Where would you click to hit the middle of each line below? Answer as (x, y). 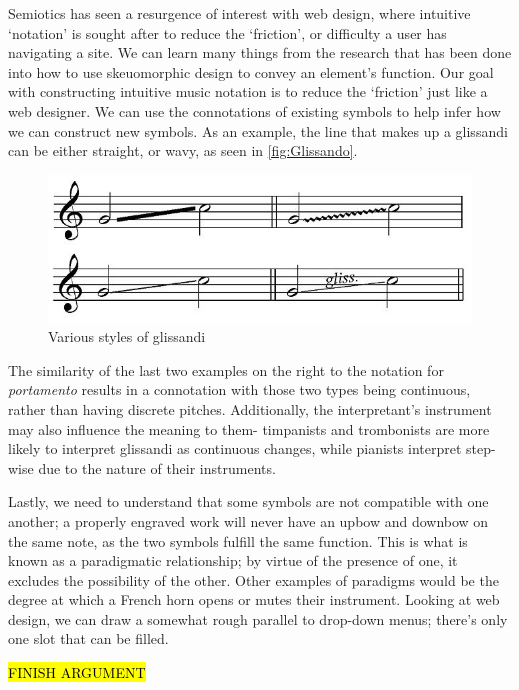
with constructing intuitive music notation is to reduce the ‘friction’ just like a (248, 91)
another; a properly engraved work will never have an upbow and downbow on (248, 520)
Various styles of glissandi (127, 336)
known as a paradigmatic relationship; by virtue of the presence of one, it (233, 560)
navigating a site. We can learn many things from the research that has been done (260, 52)
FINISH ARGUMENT (77, 672)
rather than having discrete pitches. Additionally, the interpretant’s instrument (250, 408)
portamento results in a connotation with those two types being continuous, (239, 389)
